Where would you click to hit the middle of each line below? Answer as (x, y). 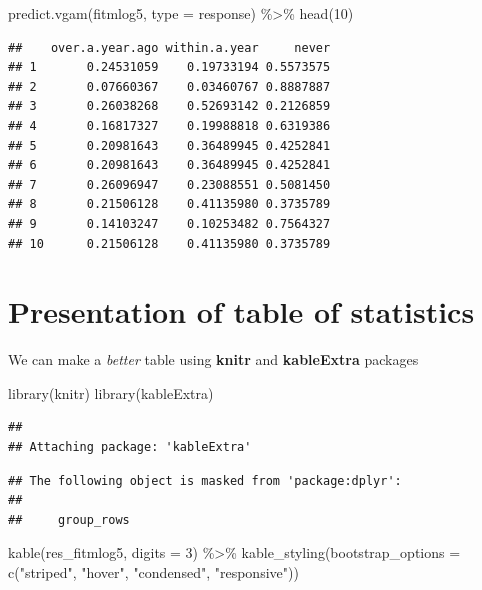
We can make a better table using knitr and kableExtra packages (213, 359)
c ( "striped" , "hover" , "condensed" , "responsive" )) (153, 572)
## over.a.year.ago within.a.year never (169, 47)
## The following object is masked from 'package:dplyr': (205, 480)
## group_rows (69, 519)
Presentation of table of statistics (241, 311)
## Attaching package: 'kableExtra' (130, 447)
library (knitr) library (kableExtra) (111, 392)
